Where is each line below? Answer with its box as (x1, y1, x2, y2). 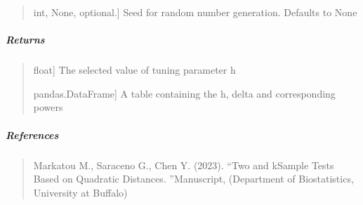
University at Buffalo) (33, 185, 128, 199)
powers (33, 100, 63, 114)
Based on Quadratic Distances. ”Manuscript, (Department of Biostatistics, (33, 171, 354, 186)
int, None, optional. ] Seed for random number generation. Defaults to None (33, 5, 357, 19)
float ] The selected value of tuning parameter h (33, 62, 236, 77)
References (6, 127, 59, 142)
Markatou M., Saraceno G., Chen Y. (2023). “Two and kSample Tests (33, 157, 334, 172)
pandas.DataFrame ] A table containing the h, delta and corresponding (33, 86, 336, 100)
